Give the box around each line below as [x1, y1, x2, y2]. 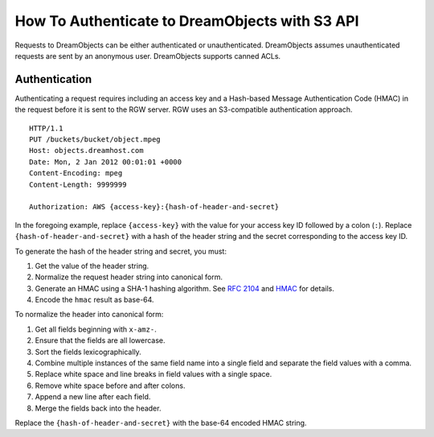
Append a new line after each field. [35, 392, 151, 402]
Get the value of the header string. [35, 261, 149, 270]
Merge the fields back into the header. [35, 403, 162, 413]
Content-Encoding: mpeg [29, 169, 123, 178]
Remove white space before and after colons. [35, 381, 186, 390]
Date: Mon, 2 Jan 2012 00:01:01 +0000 [29, 157, 182, 167]
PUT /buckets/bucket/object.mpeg [29, 135, 161, 144]
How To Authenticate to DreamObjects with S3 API [14, 12, 359, 30]
